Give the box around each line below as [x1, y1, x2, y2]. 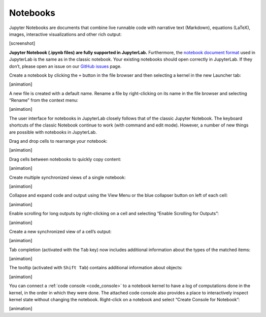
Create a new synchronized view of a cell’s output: [9, 228, 112, 234]
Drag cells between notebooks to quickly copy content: [9, 156, 122, 162]
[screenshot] [9, 40, 35, 46]
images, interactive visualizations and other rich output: [9, 31, 122, 37]
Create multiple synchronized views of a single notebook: [9, 174, 126, 180]
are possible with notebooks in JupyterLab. [9, 129, 97, 135]
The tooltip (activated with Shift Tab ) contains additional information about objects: [9, 265, 183, 271]
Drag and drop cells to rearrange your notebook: [9, 138, 108, 144]
